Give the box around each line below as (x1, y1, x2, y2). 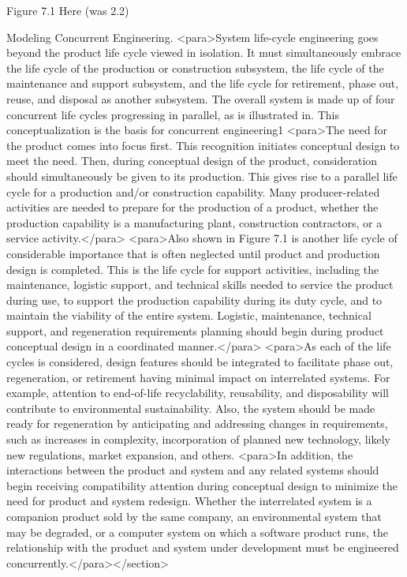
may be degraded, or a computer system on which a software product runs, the (6, 523, 388, 540)
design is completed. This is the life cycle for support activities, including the (6, 260, 379, 277)
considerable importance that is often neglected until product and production (6, 245, 380, 261)
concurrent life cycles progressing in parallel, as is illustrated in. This (6, 106, 339, 122)
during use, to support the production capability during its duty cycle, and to (6, 291, 383, 308)
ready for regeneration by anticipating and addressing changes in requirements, (6, 415, 388, 432)
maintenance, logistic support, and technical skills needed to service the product (6, 276, 394, 293)
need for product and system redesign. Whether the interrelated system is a (6, 493, 372, 509)
